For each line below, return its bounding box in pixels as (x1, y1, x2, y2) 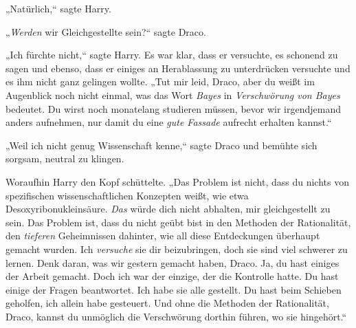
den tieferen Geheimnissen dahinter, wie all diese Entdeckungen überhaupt (5, 228, 320, 243)
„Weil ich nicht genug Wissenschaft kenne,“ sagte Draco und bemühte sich (5, 138, 318, 152)
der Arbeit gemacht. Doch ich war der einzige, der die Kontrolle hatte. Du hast (5, 269, 339, 283)
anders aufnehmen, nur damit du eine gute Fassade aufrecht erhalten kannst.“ (5, 115, 332, 129)
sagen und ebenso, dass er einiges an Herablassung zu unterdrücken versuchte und (5, 61, 351, 75)
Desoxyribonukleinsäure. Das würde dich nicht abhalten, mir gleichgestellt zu (5, 201, 331, 216)
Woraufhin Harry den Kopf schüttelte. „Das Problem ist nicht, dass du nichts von (5, 174, 349, 188)
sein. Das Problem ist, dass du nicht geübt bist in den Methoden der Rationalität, (5, 215, 351, 229)
